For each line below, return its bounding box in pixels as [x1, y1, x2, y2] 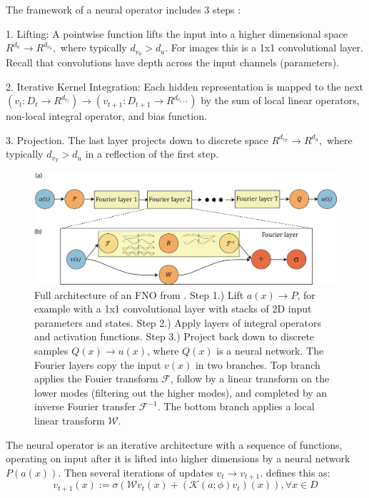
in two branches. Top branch [195, 357, 320, 372]
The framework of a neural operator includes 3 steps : [6, 2, 241, 16]
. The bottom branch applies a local [157, 399, 315, 414]
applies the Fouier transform [34, 371, 158, 386]
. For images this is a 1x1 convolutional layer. [165, 40, 363, 55]
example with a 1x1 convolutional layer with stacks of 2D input [34, 301, 312, 316]
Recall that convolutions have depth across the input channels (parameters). [6, 55, 339, 70]
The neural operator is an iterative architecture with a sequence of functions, [6, 437, 343, 452]
